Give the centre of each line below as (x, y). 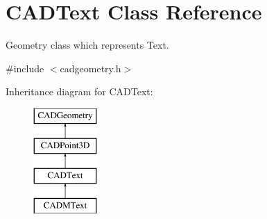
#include (25, 68)
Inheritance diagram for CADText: (79, 91)
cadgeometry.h (91, 68)
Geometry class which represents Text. (87, 45)
